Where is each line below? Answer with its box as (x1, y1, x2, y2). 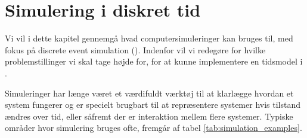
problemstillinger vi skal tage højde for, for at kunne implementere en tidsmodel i (5, 55, 303, 68)
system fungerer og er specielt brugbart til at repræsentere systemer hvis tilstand (5, 98, 300, 111)
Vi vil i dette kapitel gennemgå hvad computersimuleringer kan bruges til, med (5, 32, 293, 44)
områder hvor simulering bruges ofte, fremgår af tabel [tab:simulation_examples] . (5, 121, 302, 134)
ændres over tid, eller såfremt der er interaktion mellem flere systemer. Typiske (5, 110, 293, 122)
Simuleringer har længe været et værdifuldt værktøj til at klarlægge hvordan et (5, 86, 294, 99)
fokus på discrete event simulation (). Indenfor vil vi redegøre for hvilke (5, 43, 266, 56)
